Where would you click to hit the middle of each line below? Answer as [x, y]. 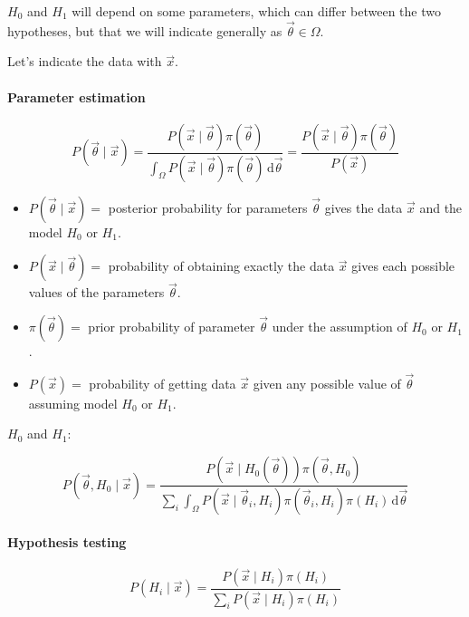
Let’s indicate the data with [85, 61]
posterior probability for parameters [208, 207]
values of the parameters [96, 292]
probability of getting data [163, 383]
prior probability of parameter [172, 327]
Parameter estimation [77, 96]
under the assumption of [340, 327]
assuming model [73, 403]
